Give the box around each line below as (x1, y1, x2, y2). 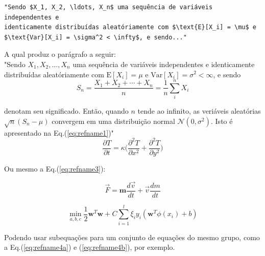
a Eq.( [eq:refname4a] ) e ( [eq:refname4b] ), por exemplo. (4, 242, 175, 252)
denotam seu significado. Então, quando (4, 105, 129, 116)
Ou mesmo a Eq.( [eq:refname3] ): (4, 163, 106, 174)
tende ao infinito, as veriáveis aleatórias (137, 105, 261, 116)
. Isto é (211, 115, 233, 126)
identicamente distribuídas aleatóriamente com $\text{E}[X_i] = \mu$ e (4, 24, 256, 31)
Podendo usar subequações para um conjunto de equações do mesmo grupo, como (4, 231, 260, 242)
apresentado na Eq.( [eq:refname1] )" (4, 127, 114, 138)
